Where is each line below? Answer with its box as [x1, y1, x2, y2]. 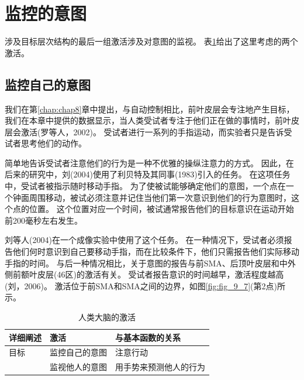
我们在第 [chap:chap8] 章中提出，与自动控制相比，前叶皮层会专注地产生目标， [5, 102, 295, 115]
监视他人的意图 [50, 361, 107, 373]
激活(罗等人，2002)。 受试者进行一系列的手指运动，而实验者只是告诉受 [20, 125, 292, 138]
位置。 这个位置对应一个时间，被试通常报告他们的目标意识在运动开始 [29, 203, 294, 215]
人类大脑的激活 [78, 311, 136, 323]
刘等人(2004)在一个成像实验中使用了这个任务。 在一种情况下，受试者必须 [5, 234, 284, 246]
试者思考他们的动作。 [5, 137, 87, 149]
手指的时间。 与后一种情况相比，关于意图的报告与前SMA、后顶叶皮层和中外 [5, 256, 296, 269]
